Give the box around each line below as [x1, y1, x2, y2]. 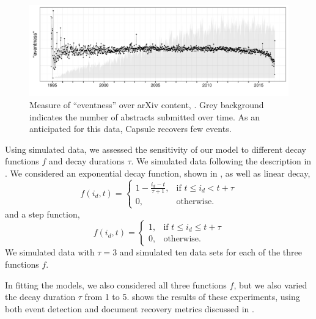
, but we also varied [233, 278, 307, 291]
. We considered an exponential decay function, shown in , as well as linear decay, [5, 167, 310, 180]
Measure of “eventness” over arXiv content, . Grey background [29, 98, 264, 111]
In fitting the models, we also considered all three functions [5, 278, 227, 291]
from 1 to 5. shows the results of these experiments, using [84, 290, 300, 303]
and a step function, [5, 207, 80, 220]
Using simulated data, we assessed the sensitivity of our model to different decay [5, 142, 306, 155]
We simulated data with [5, 246, 95, 258]
